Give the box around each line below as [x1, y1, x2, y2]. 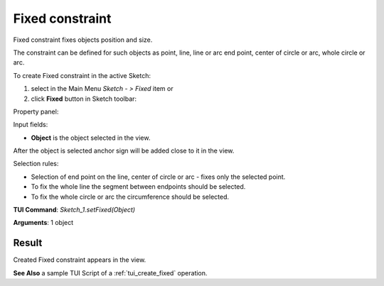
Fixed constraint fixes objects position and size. [13, 35, 153, 44]
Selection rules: [13, 160, 59, 168]
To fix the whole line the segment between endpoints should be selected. [31, 182, 246, 191]
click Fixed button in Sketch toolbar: [31, 94, 137, 103]
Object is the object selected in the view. [31, 133, 151, 142]
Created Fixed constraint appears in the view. [13, 255, 146, 264]
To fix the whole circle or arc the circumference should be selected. [31, 192, 230, 201]
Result [13, 237, 43, 249]
